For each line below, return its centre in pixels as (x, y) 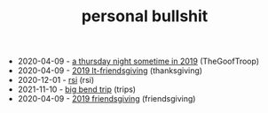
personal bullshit (145, 16)
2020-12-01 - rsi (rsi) (56, 80)
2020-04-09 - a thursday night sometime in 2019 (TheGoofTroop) (138, 61)
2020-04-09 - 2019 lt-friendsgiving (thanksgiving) (110, 71)
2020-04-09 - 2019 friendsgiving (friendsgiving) (106, 99)
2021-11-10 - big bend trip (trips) (76, 89)
